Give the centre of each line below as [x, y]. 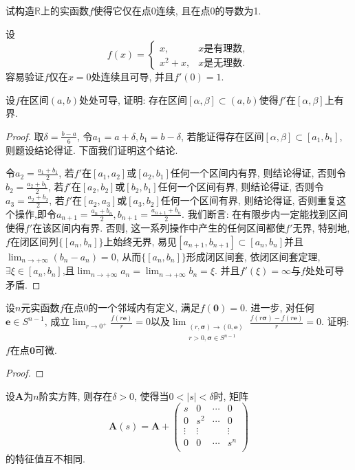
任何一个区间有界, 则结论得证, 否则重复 [248, 200]
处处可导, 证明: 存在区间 [133, 99]
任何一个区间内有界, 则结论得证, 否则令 [258, 173]
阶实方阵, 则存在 [76, 395]
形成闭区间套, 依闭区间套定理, [253, 256]
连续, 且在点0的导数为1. [208, 10]
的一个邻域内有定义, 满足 [144, 307]
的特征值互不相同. [45, 458]
